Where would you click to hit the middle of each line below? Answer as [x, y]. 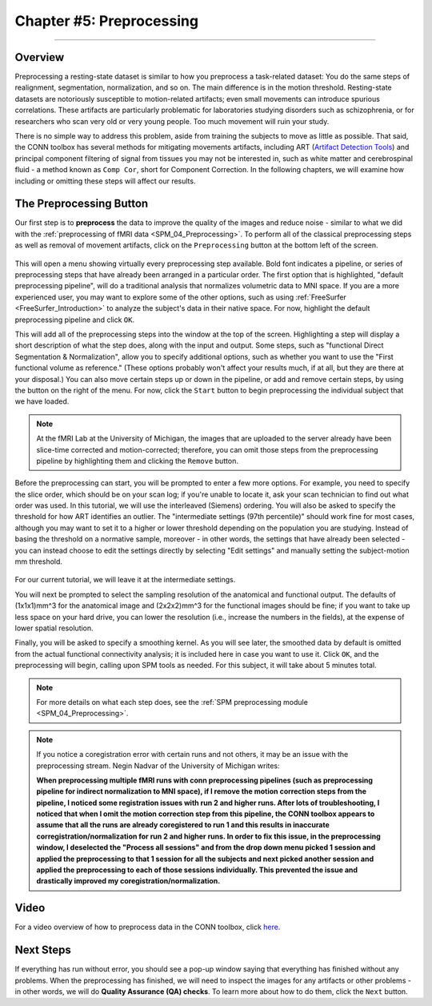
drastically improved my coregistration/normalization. [128, 881]
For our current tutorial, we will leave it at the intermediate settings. [125, 580]
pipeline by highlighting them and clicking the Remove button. [138, 461]
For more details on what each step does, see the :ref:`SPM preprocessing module [172, 702]
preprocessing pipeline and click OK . [75, 320]
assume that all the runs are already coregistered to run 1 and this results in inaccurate [183, 825]
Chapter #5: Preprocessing [107, 21]
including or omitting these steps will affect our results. [105, 181]
